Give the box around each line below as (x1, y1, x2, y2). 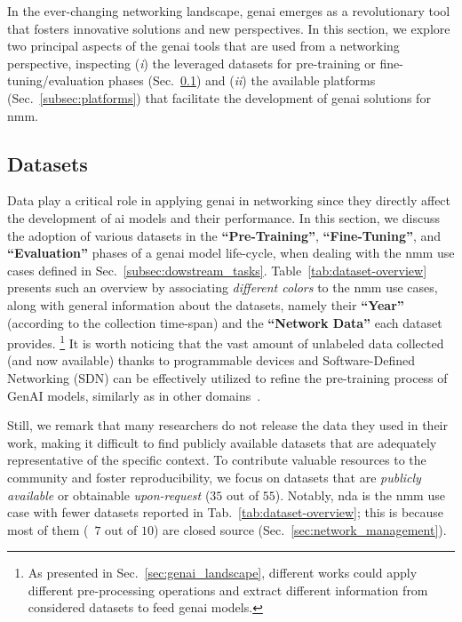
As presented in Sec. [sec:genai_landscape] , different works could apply (28, 563, 418, 582)
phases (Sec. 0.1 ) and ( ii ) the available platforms (108, 71, 376, 90)
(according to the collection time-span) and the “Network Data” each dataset (7, 313, 442, 331)
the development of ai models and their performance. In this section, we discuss (7, 208, 441, 227)
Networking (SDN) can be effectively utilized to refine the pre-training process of (7, 368, 448, 387)
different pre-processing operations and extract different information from (28, 580, 428, 599)
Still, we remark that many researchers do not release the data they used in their (7, 416, 448, 435)
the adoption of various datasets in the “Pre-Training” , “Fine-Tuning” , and (7, 226, 442, 244)
